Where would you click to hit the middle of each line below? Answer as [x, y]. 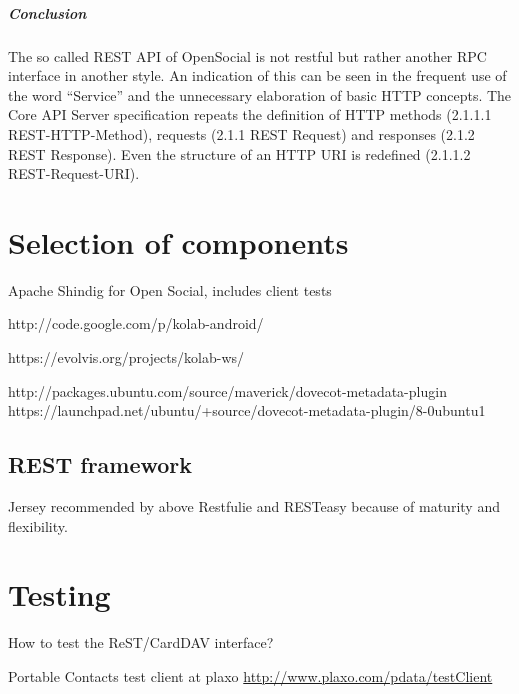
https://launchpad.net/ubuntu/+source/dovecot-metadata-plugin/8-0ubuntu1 [247, 410]
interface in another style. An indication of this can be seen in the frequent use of [257, 75]
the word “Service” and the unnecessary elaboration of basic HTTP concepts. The [260, 94]
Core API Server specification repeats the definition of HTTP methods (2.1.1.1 [250, 114]
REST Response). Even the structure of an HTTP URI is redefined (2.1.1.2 [239, 153]
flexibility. [38, 525]
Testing [59, 594]
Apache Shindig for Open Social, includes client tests [170, 289]
